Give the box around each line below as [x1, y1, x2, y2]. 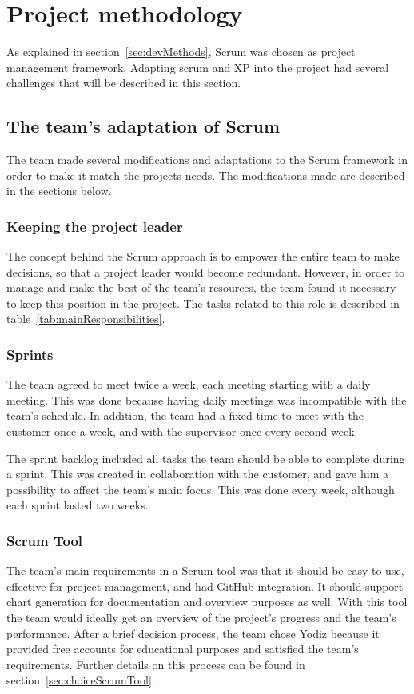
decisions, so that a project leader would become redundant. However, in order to [6, 263, 405, 280]
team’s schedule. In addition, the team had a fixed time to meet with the [6, 407, 364, 424]
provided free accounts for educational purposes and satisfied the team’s [6, 640, 359, 657]
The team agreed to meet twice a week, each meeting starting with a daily [6, 376, 371, 393]
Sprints [6, 345, 54, 364]
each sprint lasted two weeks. [6, 497, 149, 513]
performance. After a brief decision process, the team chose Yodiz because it [6, 624, 380, 641]
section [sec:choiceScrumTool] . [6, 672, 155, 688]
